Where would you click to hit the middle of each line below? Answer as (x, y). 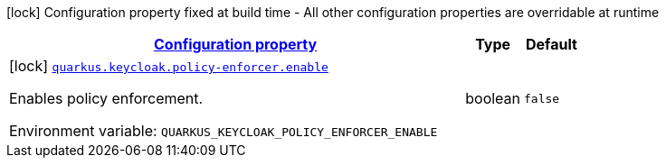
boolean (493, 98)
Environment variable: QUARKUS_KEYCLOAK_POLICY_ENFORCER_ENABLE (224, 131)
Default (552, 44)
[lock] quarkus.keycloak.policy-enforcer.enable (169, 66)
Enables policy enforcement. (106, 98)
